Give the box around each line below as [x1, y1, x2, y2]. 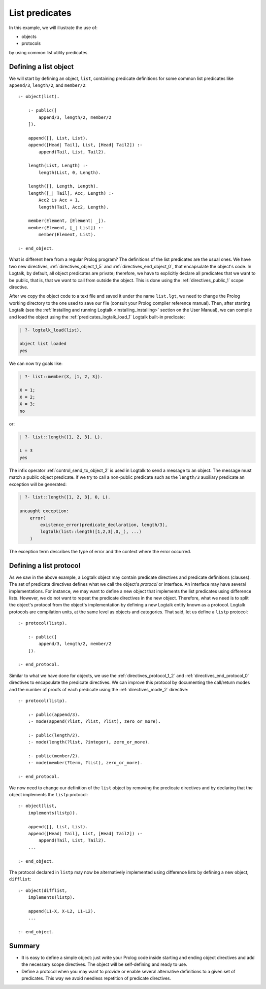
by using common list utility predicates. [9, 49, 89, 55]
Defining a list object [9, 62, 74, 71]
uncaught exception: [19, 508, 69, 514]
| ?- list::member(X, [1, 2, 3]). [19, 374, 103, 379]
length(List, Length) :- [28, 163, 88, 169]
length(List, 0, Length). [38, 170, 101, 175]
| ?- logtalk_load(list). [19, 327, 82, 333]
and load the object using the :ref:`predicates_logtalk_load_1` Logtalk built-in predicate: [9, 314, 185, 320]
